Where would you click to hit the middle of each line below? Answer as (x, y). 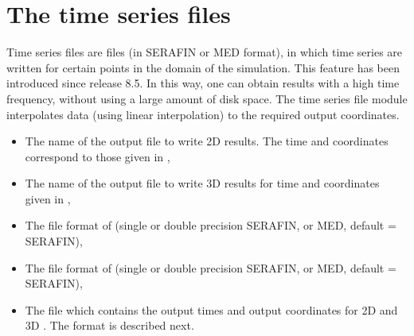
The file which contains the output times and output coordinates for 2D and (211, 309)
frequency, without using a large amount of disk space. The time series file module (207, 98)
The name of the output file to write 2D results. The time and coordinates (207, 141)
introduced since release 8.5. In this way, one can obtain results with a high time (203, 83)
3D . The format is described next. (109, 325)
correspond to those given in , (98, 156)
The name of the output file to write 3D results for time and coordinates (202, 183)
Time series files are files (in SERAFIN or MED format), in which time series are (205, 52)
